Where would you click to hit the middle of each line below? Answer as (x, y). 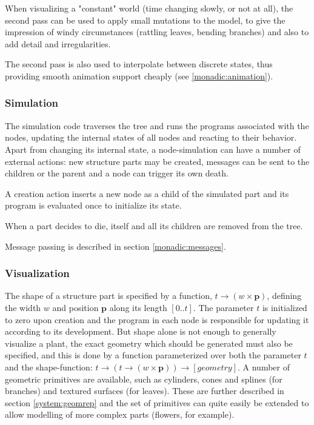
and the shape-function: (49, 366)
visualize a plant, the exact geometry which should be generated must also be (149, 343)
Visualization (37, 273)
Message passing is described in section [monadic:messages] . (115, 246)
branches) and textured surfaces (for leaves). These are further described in (145, 391)
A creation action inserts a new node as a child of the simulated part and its (147, 193)
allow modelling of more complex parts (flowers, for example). (120, 414)
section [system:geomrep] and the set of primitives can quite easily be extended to (157, 402)
